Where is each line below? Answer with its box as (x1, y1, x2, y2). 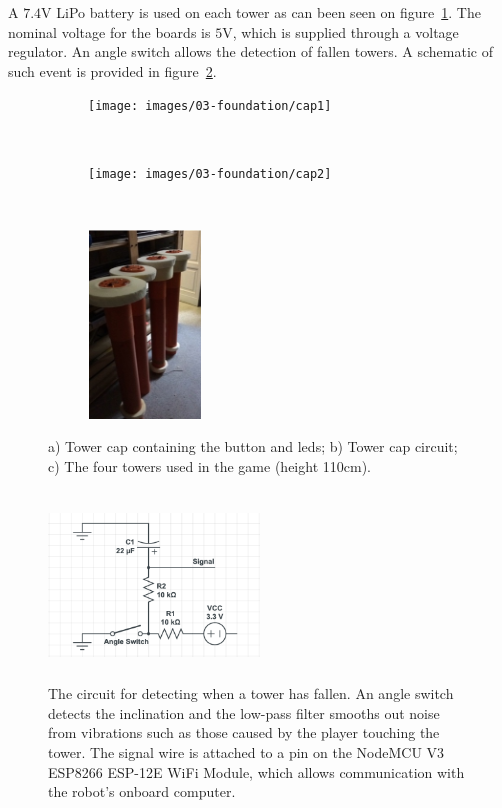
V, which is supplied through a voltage (222, 21, 459, 42)
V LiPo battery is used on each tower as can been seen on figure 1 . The (41, 2, 481, 22)
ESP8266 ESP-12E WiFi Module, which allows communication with (48, 761, 465, 782)
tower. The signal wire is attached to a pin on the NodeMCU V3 (48, 741, 445, 762)
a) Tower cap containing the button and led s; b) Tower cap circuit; (48, 436, 458, 457)
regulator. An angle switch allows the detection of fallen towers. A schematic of (8, 41, 493, 62)
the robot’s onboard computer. (48, 781, 236, 802)
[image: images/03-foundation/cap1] (88, 99, 332, 114)
